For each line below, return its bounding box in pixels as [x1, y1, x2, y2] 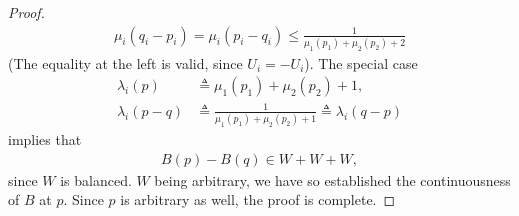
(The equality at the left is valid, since [8, 52, 243, 73]
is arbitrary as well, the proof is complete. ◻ [120, 189, 396, 210]
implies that [8, 129, 82, 150]
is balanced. [60, 169, 132, 190]
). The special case [304, 52, 418, 73]
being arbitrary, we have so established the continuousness [154, 169, 511, 190]
